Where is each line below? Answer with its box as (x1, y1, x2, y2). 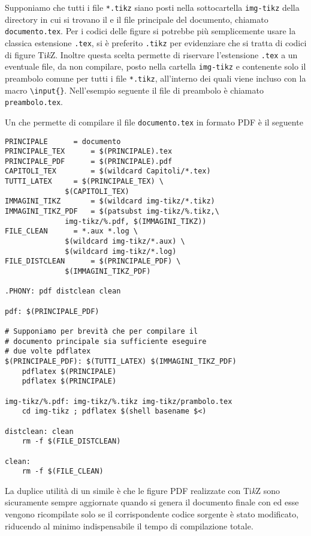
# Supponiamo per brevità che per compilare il (5, 327, 198, 336)
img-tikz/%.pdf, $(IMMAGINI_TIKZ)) (65, 217, 207, 226)
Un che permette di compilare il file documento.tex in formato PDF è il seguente (5, 115, 303, 128)
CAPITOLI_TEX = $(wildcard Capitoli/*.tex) (5, 167, 211, 176)
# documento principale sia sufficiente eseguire (5, 337, 207, 346)
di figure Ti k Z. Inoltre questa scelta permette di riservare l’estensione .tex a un (5, 48, 298, 61)
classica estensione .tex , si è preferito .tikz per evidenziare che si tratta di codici (5, 36, 307, 49)
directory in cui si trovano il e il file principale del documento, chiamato (5, 13, 268, 25)
